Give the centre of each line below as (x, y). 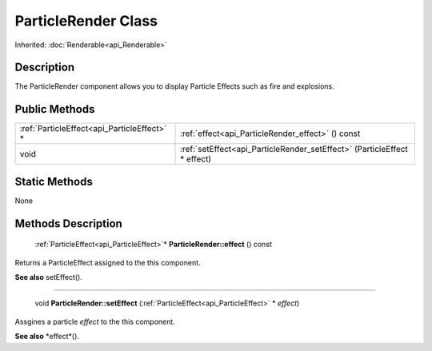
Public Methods (55, 109)
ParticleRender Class (86, 21)
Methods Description (69, 223)
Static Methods (54, 181)
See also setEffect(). (49, 277)
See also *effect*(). (47, 337)
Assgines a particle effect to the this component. (95, 321)
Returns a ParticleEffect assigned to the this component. (108, 262)
